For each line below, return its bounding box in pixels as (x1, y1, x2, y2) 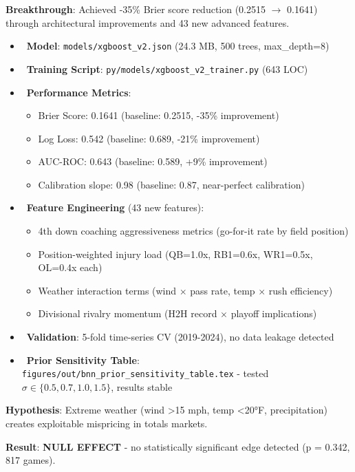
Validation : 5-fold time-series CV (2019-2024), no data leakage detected (26, 330, 334, 344)
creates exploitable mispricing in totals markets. (6, 416, 208, 431)
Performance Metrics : (26, 85, 131, 99)
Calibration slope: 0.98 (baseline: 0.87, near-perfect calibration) (38, 177, 305, 191)
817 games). (6, 453, 56, 467)
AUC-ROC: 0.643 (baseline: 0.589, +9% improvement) (38, 154, 268, 169)
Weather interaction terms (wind (38, 283, 177, 297)
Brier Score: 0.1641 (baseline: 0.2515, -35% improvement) (38, 108, 279, 122)
